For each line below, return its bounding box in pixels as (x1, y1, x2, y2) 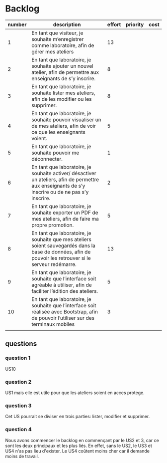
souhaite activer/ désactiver (31, 170, 96, 177)
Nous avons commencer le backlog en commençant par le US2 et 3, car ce (5, 437, 159, 443)
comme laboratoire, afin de (31, 42, 94, 49)
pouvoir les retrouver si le (31, 254, 91, 261)
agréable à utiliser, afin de (31, 281, 92, 288)
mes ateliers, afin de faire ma (31, 215, 99, 222)
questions (5, 340, 37, 348)
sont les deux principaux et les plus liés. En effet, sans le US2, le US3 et (5, 443, 153, 449)
